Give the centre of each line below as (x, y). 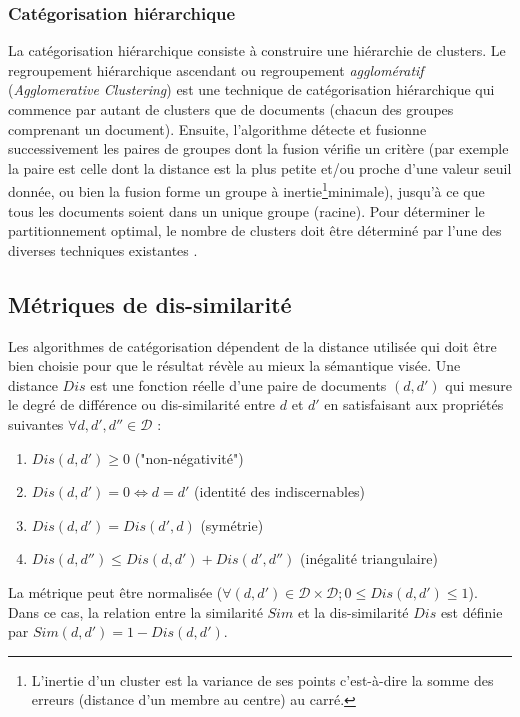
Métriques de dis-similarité (150, 303)
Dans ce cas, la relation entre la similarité (135, 611)
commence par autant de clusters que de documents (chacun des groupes (231, 109)
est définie (471, 611)
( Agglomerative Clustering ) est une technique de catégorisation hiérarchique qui (251, 89)
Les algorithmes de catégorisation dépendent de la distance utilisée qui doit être (252, 345)
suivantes (36, 423)
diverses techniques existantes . (103, 249)
